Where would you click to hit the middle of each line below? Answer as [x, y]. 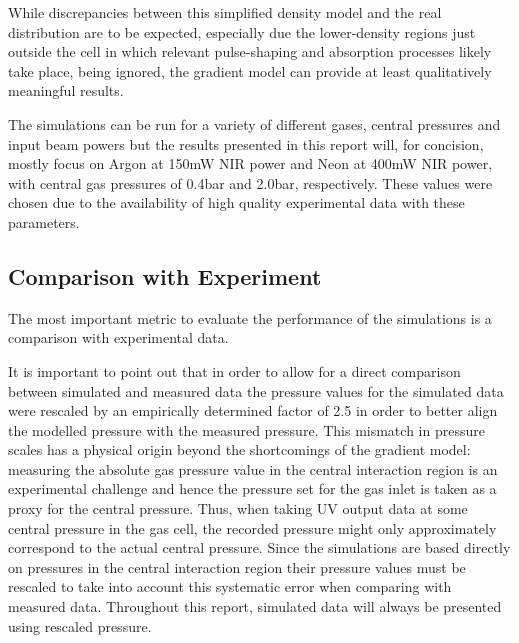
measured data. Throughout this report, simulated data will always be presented [255, 606]
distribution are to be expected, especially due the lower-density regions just [242, 31]
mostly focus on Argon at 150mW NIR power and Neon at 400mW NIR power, [250, 163]
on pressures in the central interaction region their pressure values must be [237, 566]
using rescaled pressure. [80, 625]
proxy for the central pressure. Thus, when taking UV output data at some [238, 508]
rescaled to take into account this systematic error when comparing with [230, 586]
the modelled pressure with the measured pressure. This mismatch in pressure [246, 429]
